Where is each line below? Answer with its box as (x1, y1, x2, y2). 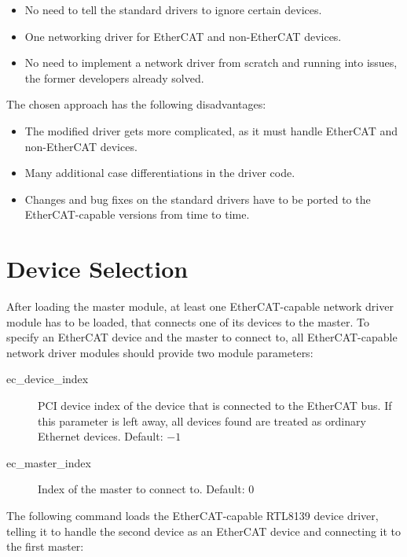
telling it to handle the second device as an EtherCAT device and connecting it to (6, 522, 401, 539)
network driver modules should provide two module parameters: (6, 344, 313, 360)
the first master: (6, 538, 84, 555)
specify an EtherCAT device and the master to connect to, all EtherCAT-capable (6, 329, 398, 345)
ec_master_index (6, 454, 91, 470)
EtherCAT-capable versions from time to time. (24, 206, 250, 223)
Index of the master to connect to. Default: (38, 481, 245, 497)
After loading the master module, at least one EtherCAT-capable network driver (6, 298, 394, 315)
